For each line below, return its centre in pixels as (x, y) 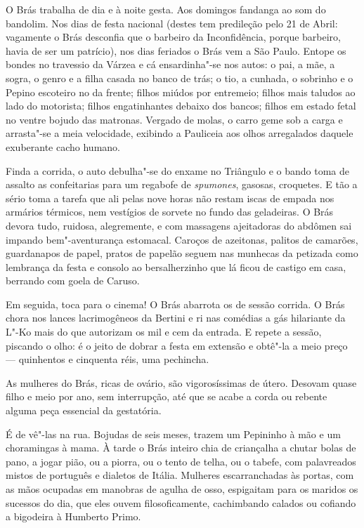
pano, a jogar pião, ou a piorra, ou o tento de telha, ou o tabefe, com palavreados (181, 461)
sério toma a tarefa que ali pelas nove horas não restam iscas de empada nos (170, 198)
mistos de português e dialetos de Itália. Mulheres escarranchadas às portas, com (180, 475)
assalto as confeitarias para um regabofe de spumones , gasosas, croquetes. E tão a (182, 184)
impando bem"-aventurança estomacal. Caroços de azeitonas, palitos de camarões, (182, 239)
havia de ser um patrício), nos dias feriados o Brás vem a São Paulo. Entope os (176, 50)
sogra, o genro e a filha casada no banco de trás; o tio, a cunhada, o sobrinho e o (180, 78)
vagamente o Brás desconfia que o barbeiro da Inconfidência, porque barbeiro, (173, 37)
